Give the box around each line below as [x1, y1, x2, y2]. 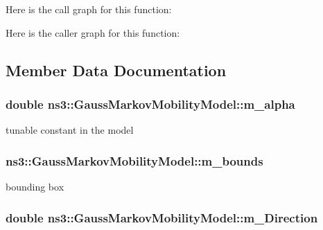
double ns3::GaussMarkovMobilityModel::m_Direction [6, 209, 318, 226]
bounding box [6, 179, 64, 193]
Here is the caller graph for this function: [6, 25, 180, 39]
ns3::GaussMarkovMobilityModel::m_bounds [6, 152, 263, 169]
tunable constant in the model [6, 123, 134, 137]
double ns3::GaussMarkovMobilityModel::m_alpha [6, 95, 295, 112]
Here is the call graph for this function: [6, 2, 172, 16]
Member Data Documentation [6, 59, 227, 80]
